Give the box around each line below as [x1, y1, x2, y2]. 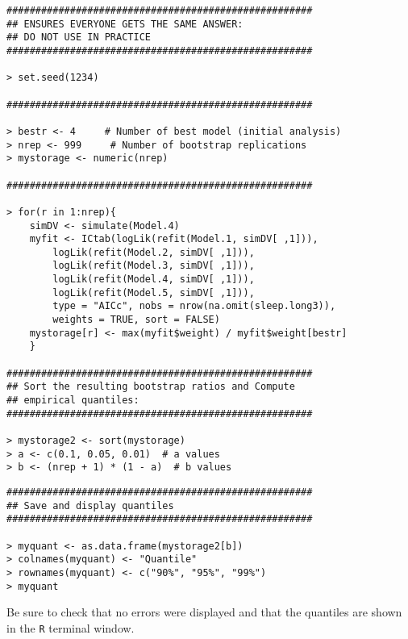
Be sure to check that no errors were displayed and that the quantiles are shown [6, 603, 402, 620]
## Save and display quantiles [6, 499, 174, 512]
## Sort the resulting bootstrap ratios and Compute [6, 381, 295, 393]
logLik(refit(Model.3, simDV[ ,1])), [52, 260, 255, 272]
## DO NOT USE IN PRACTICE [6, 31, 151, 44]
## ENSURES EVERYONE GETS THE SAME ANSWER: [6, 18, 244, 30]
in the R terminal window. [6, 619, 135, 636]
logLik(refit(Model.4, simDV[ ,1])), [52, 274, 255, 286]
